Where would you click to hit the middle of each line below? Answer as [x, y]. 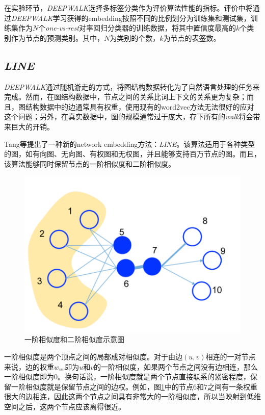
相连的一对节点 [231, 356]
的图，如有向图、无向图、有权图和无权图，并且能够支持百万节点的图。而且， [132, 154]
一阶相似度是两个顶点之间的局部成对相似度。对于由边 [93, 356]
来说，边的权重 [29, 366]
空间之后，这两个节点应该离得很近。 [65, 406]
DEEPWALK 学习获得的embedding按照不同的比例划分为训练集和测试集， [131, 18]
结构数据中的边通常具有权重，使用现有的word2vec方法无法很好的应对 [140, 106]
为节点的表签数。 [192, 37]
